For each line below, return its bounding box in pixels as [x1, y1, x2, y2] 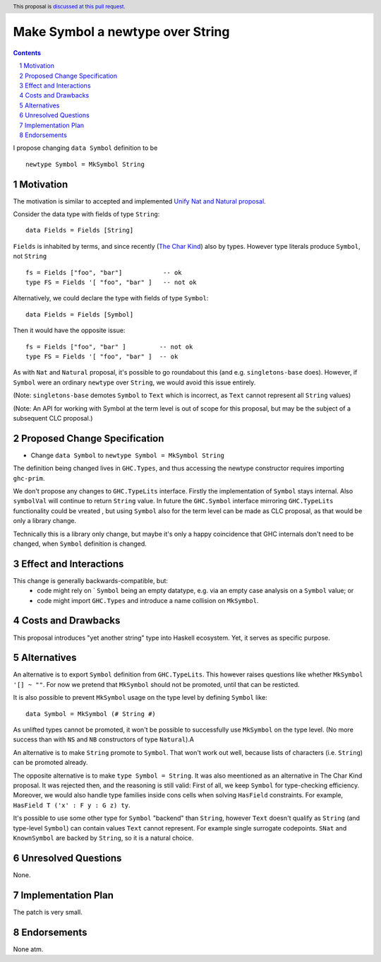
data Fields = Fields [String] [25, 226, 134, 235]
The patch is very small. [13, 908, 83, 916]
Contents [13, 48, 42, 57]
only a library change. [13, 517, 77, 525]
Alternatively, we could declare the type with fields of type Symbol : [13, 294, 209, 303]
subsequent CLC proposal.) [13, 413, 93, 422]
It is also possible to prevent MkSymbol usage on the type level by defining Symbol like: [13, 693, 267, 702]
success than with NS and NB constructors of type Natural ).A [13, 735, 194, 744]
